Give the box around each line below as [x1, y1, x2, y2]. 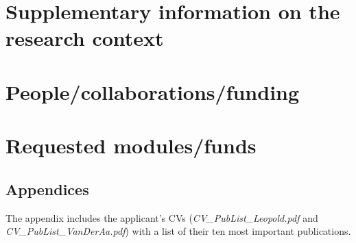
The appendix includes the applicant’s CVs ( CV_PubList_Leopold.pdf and [5, 210, 318, 225]
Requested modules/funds [5, 131, 257, 159]
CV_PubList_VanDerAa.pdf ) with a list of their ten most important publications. [5, 224, 351, 238]
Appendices [5, 178, 89, 199]
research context [5, 24, 164, 52]
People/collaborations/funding [5, 77, 300, 105]
